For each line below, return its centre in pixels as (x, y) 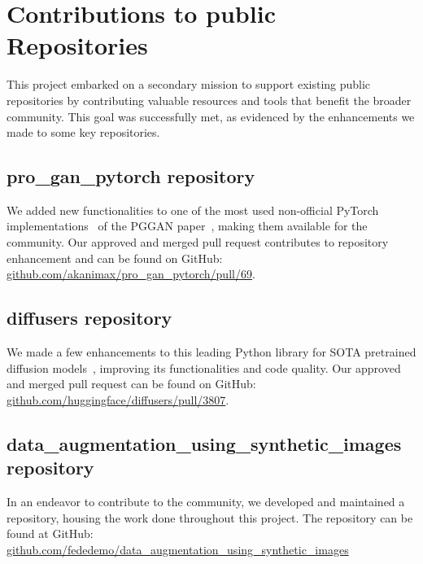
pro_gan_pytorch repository (131, 176)
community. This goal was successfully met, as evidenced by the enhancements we (211, 116)
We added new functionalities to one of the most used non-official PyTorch (193, 210)
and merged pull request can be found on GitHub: (131, 384)
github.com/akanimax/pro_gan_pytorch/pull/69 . (131, 274)
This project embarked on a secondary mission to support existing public (189, 84)
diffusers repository (89, 318)
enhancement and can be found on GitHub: (115, 258)
